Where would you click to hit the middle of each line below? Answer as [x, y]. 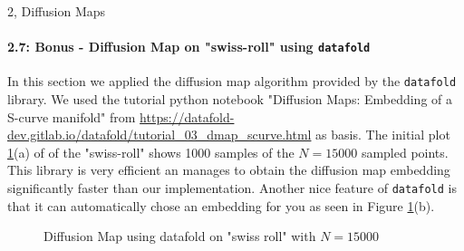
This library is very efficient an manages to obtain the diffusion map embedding [229, 170]
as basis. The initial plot [383, 135]
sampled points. [405, 152]
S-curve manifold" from [72, 116]
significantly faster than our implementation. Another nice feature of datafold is [232, 188]
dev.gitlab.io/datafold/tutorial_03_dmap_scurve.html [159, 135]
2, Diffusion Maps [57, 11]
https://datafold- [187, 116]
